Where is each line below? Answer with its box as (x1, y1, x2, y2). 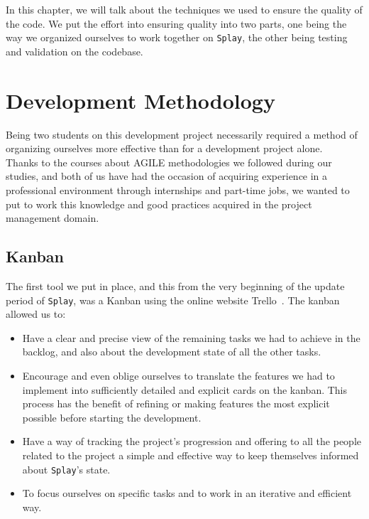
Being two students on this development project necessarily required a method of (6, 127, 358, 141)
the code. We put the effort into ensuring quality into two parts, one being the (6, 16, 347, 31)
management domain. (6, 210, 99, 225)
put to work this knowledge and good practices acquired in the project (6, 196, 312, 211)
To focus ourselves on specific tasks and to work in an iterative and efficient (22, 486, 352, 501)
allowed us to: (6, 306, 66, 321)
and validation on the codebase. (6, 43, 143, 58)
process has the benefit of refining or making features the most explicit (22, 396, 330, 411)
